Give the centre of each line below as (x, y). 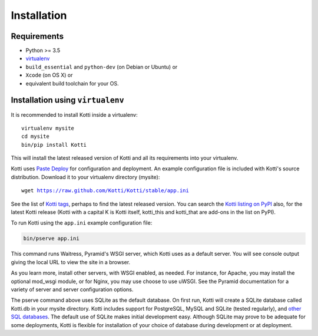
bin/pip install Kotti (54, 145)
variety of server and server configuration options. (72, 289)
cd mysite (35, 136)
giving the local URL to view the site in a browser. (71, 262)
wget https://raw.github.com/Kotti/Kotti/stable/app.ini (105, 191)
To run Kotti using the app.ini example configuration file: (82, 223)
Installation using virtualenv (67, 100)
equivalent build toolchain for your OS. (72, 83)
